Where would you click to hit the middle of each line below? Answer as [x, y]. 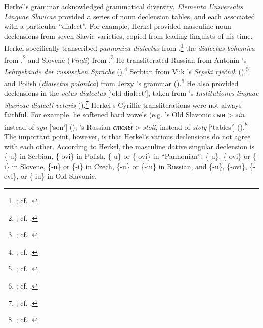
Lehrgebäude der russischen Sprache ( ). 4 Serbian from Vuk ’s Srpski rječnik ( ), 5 [127, 70]
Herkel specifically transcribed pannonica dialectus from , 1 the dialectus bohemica [129, 47]
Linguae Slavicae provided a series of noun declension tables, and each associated [130, 16]
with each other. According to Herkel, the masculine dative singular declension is [129, 146]
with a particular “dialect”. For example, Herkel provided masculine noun [118, 26]
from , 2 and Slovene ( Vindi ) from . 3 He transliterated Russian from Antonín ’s [125, 59]
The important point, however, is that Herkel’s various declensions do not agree [127, 136]
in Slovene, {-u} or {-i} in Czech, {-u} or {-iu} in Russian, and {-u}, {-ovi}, [129, 166]
